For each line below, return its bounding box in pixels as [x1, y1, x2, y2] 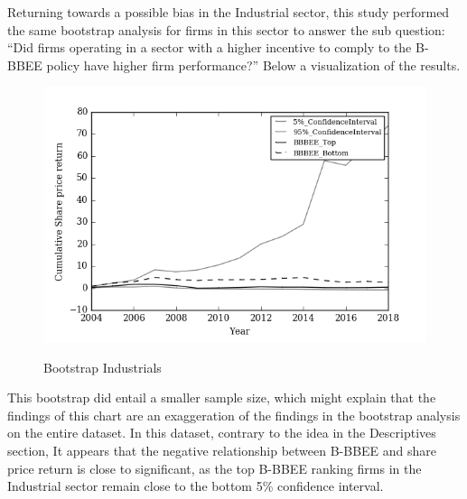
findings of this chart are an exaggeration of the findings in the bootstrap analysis [7, 405, 461, 424]
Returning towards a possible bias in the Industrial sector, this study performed [7, 3, 450, 21]
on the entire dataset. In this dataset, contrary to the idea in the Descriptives [7, 423, 436, 442]
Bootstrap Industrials [43, 357, 162, 376]
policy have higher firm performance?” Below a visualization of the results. [46, 55, 461, 74]
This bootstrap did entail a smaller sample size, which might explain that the [7, 388, 436, 407]
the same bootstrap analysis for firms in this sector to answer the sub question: [7, 20, 445, 39]
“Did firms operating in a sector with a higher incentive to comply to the [7, 38, 412, 57]
